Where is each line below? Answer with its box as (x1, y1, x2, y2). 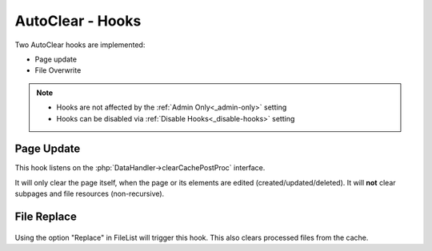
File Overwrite (34, 66, 82, 75)
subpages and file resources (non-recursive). (14, 189, 165, 199)
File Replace (14, 210, 78, 223)
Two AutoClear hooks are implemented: (14, 40, 146, 50)
